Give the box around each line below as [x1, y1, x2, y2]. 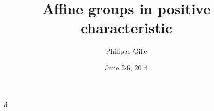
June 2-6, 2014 [105, 62, 148, 72]
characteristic [80, 18, 173, 37]
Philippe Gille [106, 46, 147, 56]
